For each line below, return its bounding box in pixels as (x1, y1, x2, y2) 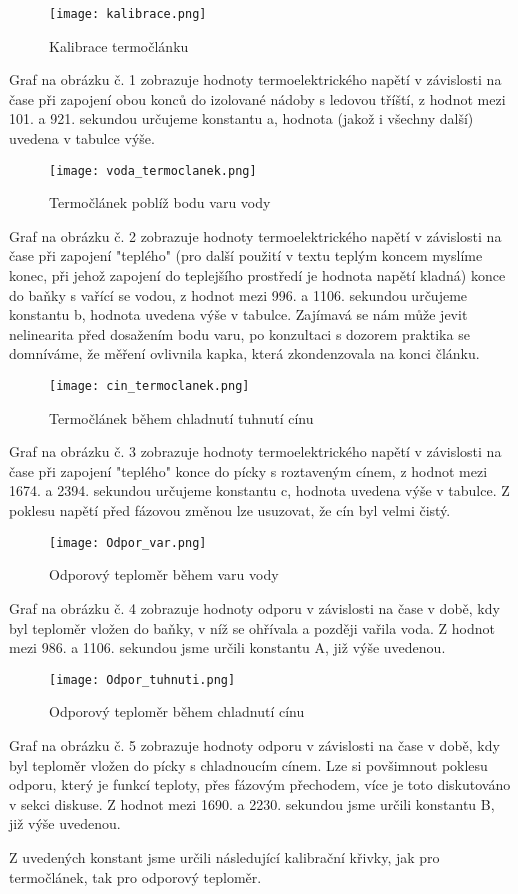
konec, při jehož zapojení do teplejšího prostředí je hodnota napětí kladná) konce (9, 265, 506, 286)
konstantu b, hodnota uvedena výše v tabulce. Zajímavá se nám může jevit (9, 304, 468, 325)
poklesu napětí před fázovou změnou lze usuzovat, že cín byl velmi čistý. (9, 500, 451, 521)
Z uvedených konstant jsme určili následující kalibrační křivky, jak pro (9, 846, 440, 867)
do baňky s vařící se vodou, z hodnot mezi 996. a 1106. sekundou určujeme (9, 284, 468, 305)
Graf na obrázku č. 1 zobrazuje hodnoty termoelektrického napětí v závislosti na (9, 69, 502, 90)
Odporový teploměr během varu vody (49, 564, 279, 585)
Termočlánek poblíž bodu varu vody (49, 192, 271, 213)
